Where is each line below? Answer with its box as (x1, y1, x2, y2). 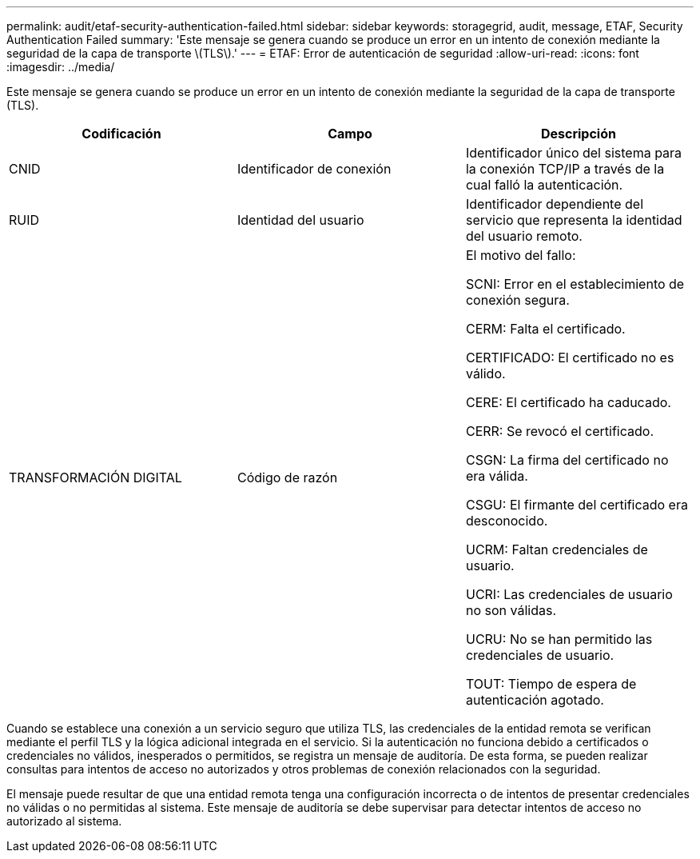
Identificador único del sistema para (465, 145, 682, 161)
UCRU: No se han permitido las (465, 631, 653, 647)
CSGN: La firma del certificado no (465, 452, 669, 468)
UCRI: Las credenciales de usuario (465, 586, 673, 602)
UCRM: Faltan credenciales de (465, 541, 648, 557)
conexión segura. (465, 292, 570, 308)
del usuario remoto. (465, 228, 583, 244)
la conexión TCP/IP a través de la (465, 161, 665, 177)
